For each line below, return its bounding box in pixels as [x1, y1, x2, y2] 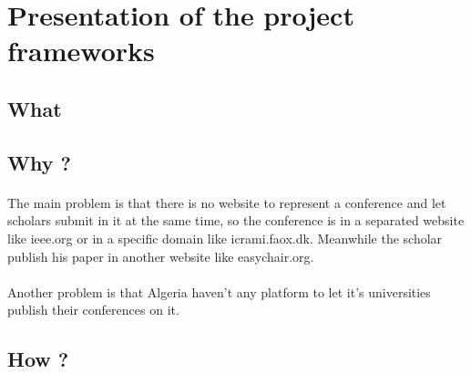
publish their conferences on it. [7, 300, 179, 319]
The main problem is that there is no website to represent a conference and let [7, 192, 446, 212]
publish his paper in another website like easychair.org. [7, 246, 314, 265]
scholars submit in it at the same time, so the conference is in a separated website [7, 211, 465, 230]
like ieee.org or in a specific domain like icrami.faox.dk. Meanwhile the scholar [7, 228, 443, 247]
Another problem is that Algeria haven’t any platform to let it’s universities [7, 282, 431, 301]
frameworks [7, 32, 155, 69]
